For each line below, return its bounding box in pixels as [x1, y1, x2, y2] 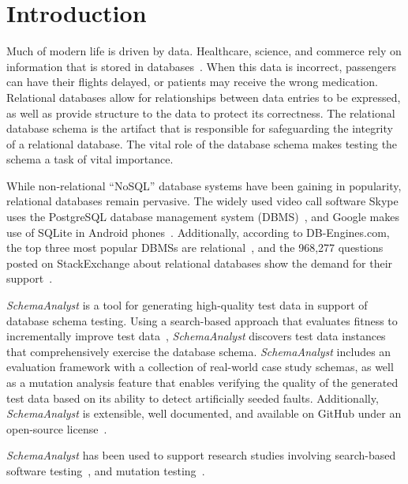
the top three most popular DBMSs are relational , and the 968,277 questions [6, 239, 384, 256]
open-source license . [6, 420, 107, 437]
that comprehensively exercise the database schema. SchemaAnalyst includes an [6, 343, 391, 359]
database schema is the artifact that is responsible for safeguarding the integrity [6, 120, 393, 137]
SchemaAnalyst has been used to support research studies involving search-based [6, 447, 396, 463]
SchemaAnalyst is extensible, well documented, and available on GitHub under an [6, 405, 402, 422]
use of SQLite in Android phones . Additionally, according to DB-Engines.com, [6, 223, 390, 240]
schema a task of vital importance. [6, 151, 174, 167]
